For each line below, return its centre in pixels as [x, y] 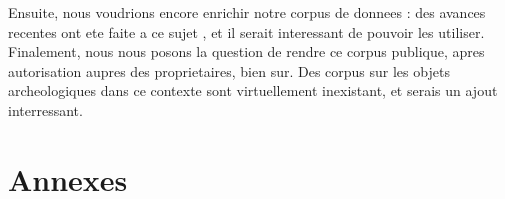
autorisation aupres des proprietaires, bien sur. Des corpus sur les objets [229, 70]
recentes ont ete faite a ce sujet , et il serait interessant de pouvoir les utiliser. [246, 31]
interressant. [45, 109]
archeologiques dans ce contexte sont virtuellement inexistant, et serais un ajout [253, 90]
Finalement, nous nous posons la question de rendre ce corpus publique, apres [246, 51]
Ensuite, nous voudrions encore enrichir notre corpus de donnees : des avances [247, 12]
